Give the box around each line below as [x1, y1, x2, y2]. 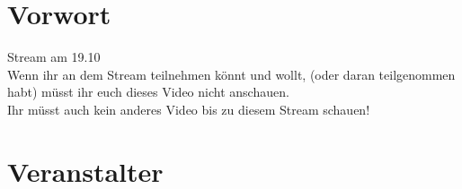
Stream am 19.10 [7, 47, 101, 66]
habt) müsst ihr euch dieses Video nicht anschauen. [7, 82, 289, 101]
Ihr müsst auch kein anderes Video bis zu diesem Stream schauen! [7, 99, 370, 118]
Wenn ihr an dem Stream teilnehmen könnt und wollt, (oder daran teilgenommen [7, 64, 456, 83]
